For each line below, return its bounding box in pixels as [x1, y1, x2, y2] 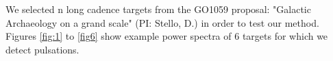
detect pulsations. [5, 42, 79, 56]
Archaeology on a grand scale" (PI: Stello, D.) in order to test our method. [5, 15, 319, 29]
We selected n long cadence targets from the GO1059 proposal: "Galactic [5, 2, 311, 16]
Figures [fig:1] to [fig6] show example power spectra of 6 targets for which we [5, 29, 328, 43]
